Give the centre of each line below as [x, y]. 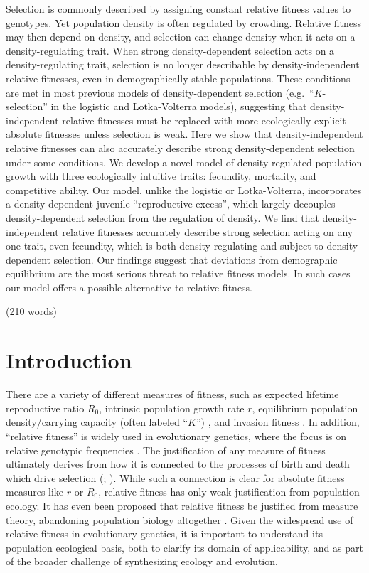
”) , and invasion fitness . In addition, [278, 422]
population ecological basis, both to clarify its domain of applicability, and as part [184, 547]
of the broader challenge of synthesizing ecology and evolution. [142, 561]
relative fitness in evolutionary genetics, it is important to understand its [164, 534]
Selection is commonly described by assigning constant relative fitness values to [178, 9]
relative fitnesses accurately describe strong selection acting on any [208, 231]
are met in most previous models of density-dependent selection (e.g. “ [160, 92]
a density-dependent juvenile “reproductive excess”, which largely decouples [171, 204]
